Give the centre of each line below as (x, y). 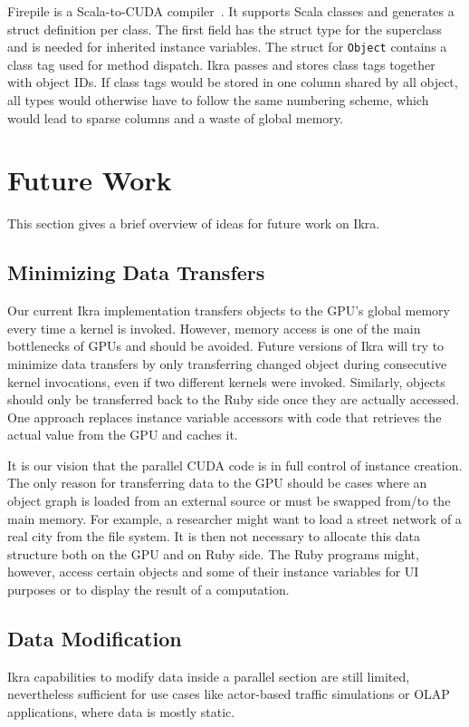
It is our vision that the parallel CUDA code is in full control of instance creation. (235, 465)
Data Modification (95, 639)
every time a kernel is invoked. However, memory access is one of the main (214, 328)
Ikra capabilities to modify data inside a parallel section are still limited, (209, 676)
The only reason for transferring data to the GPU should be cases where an (217, 483)
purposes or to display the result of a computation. (148, 590)
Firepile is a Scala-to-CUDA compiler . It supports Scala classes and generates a (231, 11)
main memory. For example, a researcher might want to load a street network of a (234, 518)
